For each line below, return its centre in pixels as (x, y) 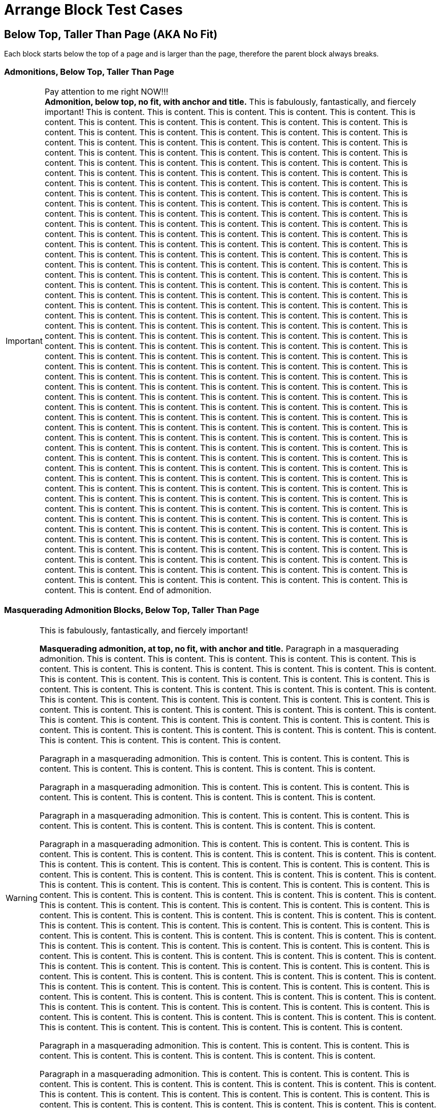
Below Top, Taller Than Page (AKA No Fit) (111, 34)
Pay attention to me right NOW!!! (106, 91)
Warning (22, 898)
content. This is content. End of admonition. (128, 590)
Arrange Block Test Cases (93, 10)
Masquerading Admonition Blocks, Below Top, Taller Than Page (132, 610)
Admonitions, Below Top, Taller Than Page (89, 71)
